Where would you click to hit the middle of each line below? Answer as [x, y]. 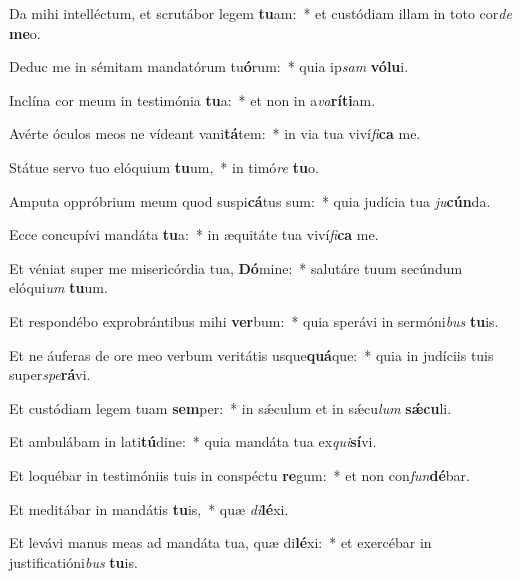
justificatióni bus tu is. [73, 561]
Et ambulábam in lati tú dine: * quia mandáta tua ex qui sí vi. [193, 441]
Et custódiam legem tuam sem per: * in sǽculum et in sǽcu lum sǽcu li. [230, 407]
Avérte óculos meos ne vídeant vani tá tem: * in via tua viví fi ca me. [215, 133]
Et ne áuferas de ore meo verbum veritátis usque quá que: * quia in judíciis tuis [251, 354]
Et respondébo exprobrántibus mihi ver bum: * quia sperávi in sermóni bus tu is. [254, 320]
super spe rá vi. [50, 374]
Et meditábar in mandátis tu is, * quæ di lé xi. [149, 508]
